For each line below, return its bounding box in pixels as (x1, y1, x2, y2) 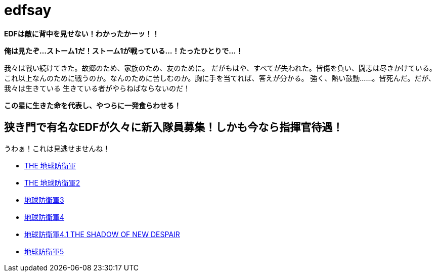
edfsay (4, 2, 52, 19)
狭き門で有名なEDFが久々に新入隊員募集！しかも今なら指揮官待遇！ (4, 121, 343, 134)
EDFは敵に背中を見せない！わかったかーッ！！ (4, 29, 159, 38)
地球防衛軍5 (24, 247, 64, 256)
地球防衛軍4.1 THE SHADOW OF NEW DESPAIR (24, 229, 180, 239)
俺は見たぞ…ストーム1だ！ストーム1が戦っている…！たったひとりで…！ (4, 46, 243, 55)
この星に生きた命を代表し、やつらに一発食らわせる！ (4, 101, 181, 110)
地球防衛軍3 (24, 195, 64, 204)
